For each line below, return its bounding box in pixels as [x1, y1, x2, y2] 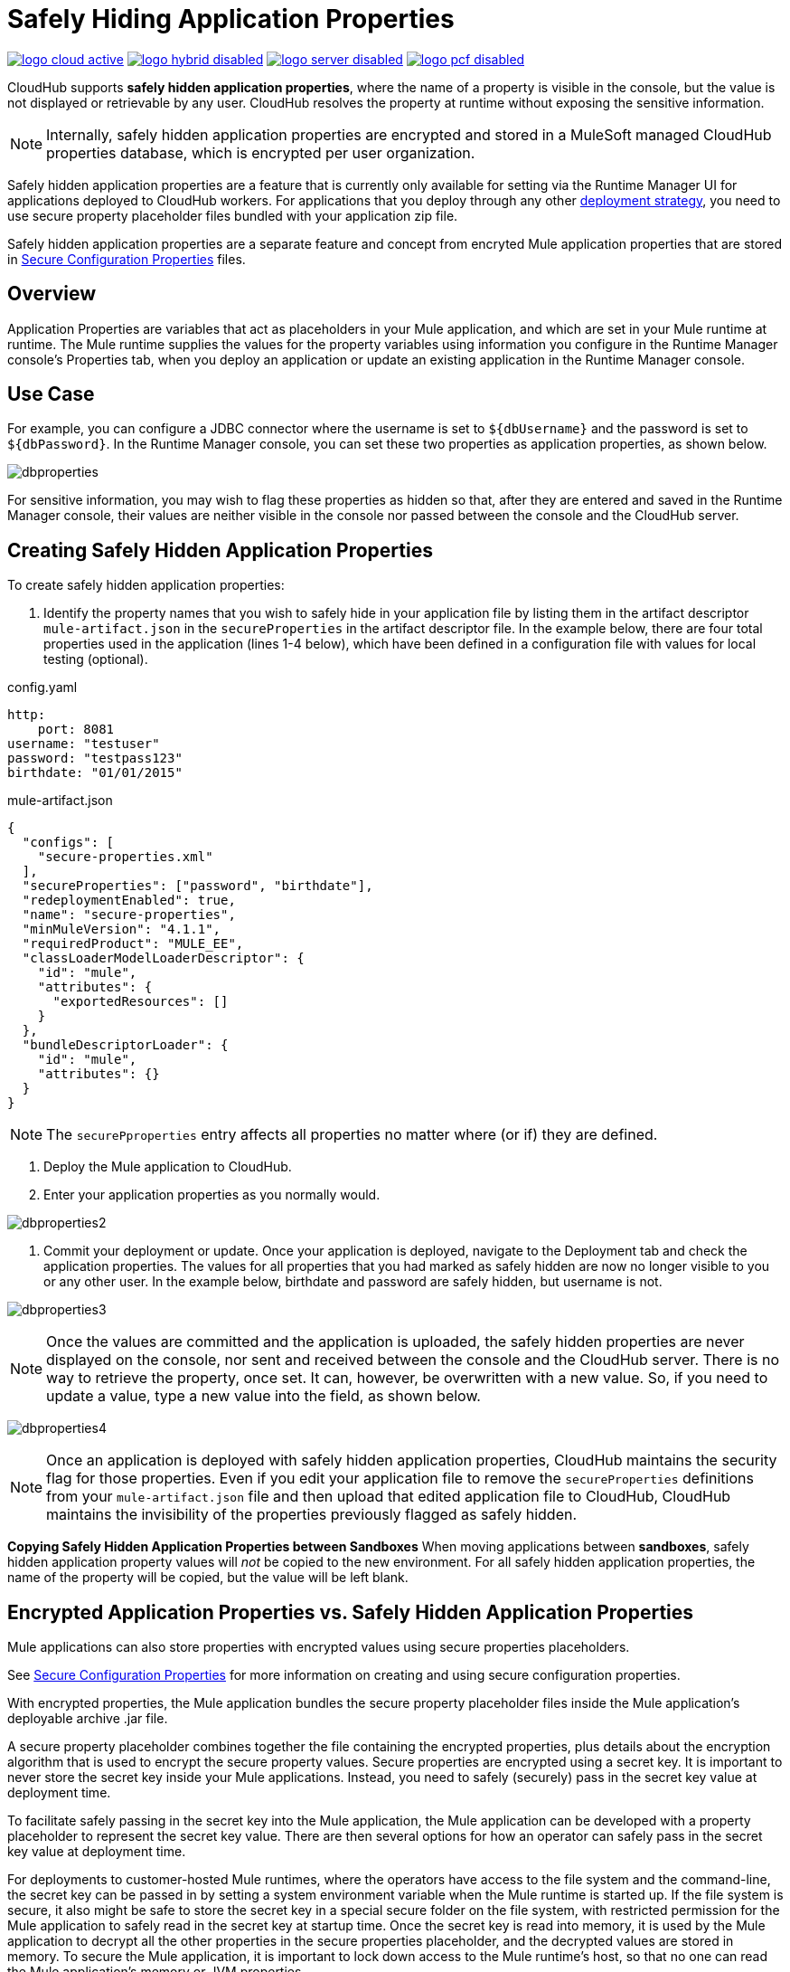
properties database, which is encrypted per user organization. [46, 143, 475, 162]
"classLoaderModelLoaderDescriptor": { [22, 951, 305, 966]
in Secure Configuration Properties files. [7, 251, 246, 267]
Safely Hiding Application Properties [7, 4, 455, 34]
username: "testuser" [7, 736, 160, 752]
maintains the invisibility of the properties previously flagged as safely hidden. [46, 1505, 578, 1524]
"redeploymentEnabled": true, [22, 893, 236, 908]
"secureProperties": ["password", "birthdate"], [22, 878, 373, 894]
